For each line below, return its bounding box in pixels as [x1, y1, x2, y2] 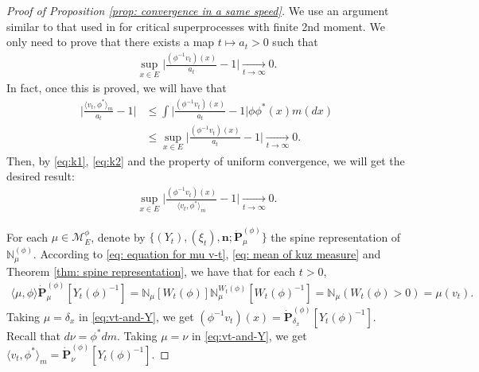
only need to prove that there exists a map [6, 33, 215, 50]
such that [272, 33, 318, 50]
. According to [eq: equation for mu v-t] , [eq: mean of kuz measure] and [33, 246, 381, 262]
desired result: [6, 168, 75, 184]
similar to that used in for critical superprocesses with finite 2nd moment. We [6, 17, 385, 34]
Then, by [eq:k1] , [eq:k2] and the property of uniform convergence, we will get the [6, 152, 405, 169]
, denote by [91, 228, 146, 245]
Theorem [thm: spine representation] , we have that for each [6, 262, 296, 279]
